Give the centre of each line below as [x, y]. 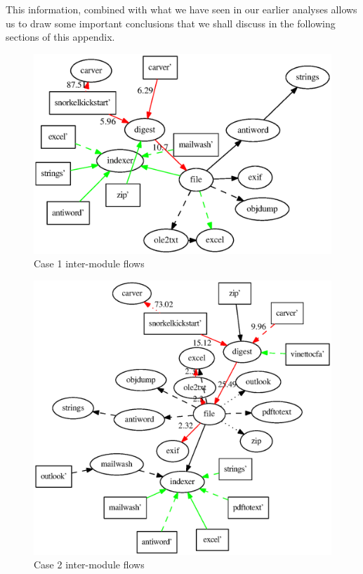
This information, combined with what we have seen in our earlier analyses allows [181, 9]
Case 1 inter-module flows [89, 263]
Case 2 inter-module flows [89, 565]
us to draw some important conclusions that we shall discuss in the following [171, 23]
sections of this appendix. [60, 37]
